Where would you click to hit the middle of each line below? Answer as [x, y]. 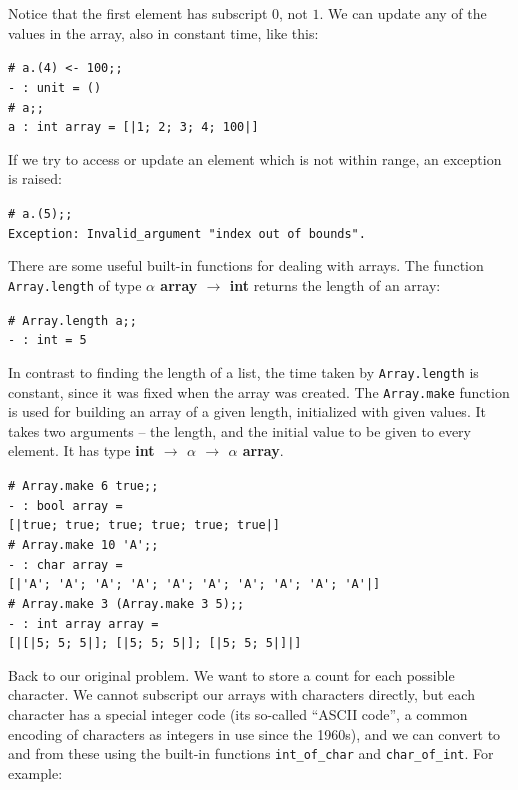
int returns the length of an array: [335, 284]
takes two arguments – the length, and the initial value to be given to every [239, 430]
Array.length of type [75, 284]
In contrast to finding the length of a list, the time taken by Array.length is [243, 371]
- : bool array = [65, 505]
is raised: [35, 178]
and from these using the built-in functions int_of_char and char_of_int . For [251, 753]
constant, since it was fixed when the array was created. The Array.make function [259, 391]
